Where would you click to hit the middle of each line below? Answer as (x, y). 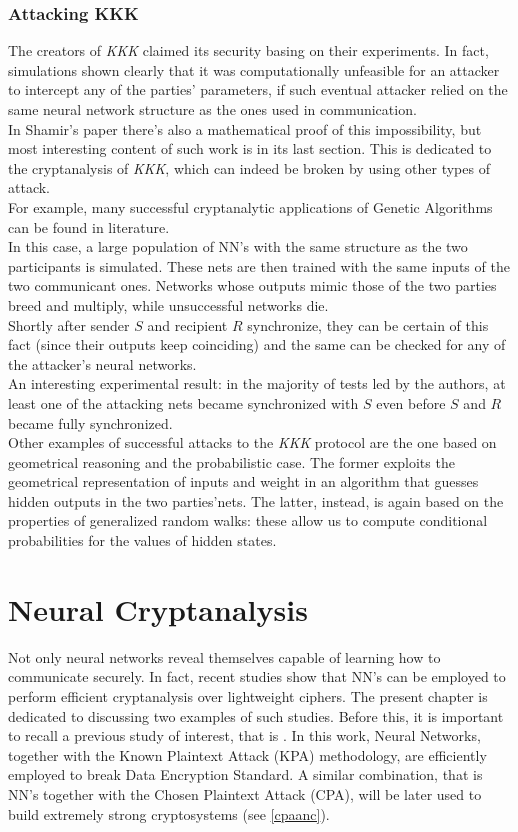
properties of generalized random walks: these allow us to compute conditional (248, 520)
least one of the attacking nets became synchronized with (183, 402)
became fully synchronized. (90, 422)
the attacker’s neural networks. (102, 363)
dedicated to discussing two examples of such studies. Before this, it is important (256, 715)
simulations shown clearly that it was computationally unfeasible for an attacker (254, 69)
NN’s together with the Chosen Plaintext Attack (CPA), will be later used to (245, 793)
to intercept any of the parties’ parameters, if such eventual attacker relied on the (258, 89)
